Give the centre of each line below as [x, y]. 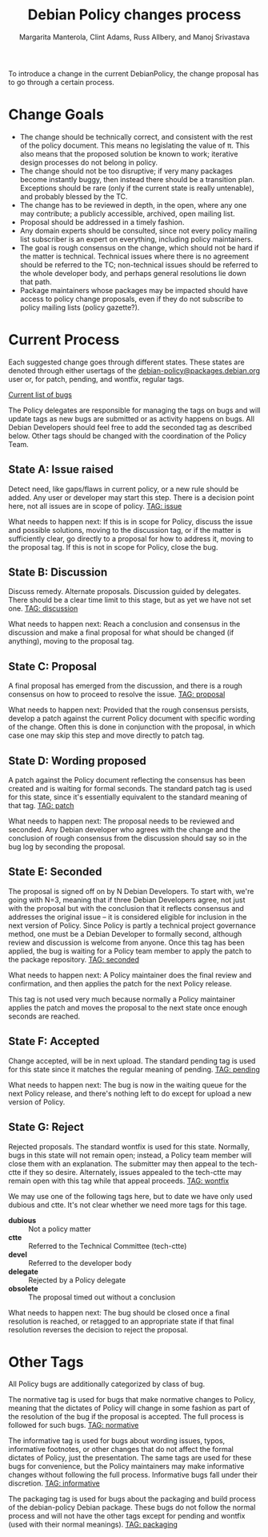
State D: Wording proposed [77, 760]
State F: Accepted [54, 1041]
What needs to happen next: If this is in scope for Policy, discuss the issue [131, 521]
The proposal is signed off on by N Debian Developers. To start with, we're [131, 891]
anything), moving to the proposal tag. [71, 641]
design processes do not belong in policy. [89, 162]
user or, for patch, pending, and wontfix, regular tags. [96, 379]
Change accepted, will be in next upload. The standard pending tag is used [132, 1060]
